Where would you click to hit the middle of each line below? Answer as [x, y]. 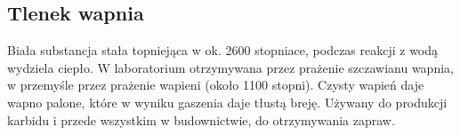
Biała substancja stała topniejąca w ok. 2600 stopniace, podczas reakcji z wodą [223, 50]
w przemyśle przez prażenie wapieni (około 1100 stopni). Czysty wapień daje [216, 85]
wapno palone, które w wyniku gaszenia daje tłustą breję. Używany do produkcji [227, 102]
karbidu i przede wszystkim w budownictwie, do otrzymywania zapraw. [201, 119]
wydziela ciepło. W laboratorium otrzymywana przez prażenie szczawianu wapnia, [230, 67]
